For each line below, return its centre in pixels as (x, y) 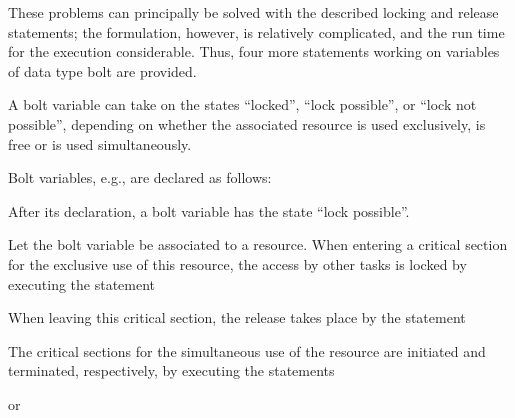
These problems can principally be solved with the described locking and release (253, 12)
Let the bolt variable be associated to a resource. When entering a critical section (258, 244)
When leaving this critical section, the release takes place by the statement (237, 317)
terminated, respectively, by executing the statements (171, 370)
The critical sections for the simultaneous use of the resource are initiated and (247, 350)
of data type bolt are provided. (102, 70)
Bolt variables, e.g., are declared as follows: (140, 177)
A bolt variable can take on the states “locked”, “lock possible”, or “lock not (242, 104)
